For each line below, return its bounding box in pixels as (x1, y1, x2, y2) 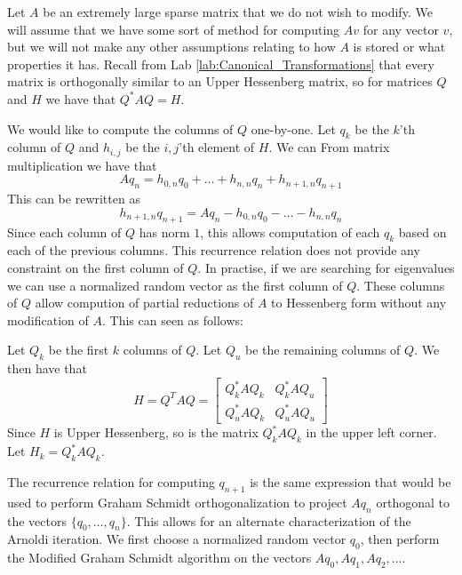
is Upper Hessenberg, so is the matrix (53, 423, 259, 442)
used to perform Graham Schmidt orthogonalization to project (7, 492, 347, 511)
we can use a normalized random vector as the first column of (7, 276, 343, 294)
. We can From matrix (268, 138, 390, 156)
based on (398, 222, 447, 241)
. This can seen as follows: (101, 310, 243, 329)
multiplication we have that (7, 156, 157, 174)
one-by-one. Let (251, 119, 336, 138)
